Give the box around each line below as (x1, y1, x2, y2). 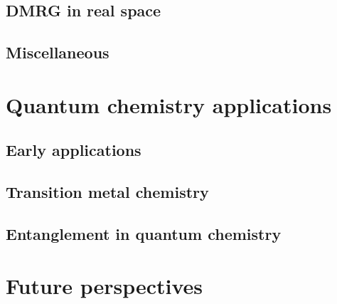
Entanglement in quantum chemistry (6, 222, 282, 244)
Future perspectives (6, 271, 203, 300)
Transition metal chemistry (6, 181, 209, 203)
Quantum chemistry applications (6, 90, 332, 119)
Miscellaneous (6, 41, 109, 63)
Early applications (6, 139, 141, 161)
